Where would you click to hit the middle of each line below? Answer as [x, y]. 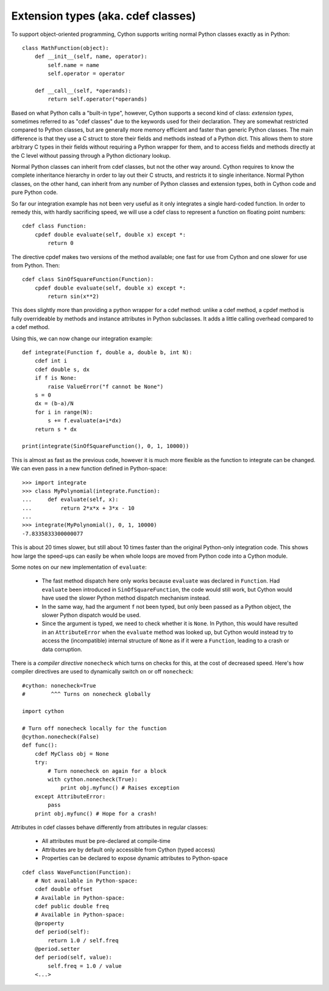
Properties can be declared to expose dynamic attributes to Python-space [135, 858]
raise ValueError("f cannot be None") [106, 386]
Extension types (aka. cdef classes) [104, 16]
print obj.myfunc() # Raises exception [120, 788]
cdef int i [51, 361]
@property [49, 923]
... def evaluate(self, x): [70, 499]
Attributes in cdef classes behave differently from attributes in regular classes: [110, 827]
